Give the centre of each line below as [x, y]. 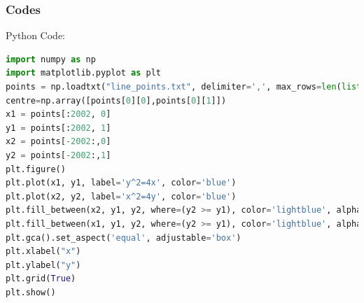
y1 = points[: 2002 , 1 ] [58, 128]
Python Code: [35, 35]
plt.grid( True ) [41, 279]
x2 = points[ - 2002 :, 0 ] [58, 142]
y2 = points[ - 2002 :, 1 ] [58, 155]
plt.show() [31, 292]
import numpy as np [51, 59]
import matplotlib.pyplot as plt [83, 73]
